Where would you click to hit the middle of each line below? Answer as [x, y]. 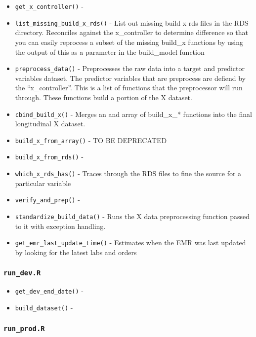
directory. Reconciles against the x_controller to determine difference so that [131, 32]
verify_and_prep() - [47, 200]
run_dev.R [22, 273]
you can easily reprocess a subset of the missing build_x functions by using [129, 42]
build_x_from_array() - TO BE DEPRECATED [91, 140]
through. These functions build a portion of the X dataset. [104, 97]
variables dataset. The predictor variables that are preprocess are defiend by [130, 78]
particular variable [43, 183]
